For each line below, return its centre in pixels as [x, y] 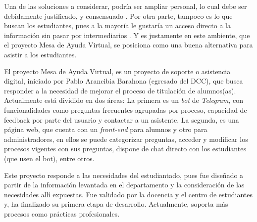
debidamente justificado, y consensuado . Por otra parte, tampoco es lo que [118, 16]
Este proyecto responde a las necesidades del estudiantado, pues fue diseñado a [124, 175]
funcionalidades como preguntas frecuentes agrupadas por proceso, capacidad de [126, 110]
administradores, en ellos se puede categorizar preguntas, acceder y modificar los [126, 139]
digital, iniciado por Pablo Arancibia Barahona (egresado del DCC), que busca [124, 81]
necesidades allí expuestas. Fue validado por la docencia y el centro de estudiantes [128, 194]
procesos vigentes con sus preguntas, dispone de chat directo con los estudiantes [125, 149]
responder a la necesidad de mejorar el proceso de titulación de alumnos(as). [120, 90]
